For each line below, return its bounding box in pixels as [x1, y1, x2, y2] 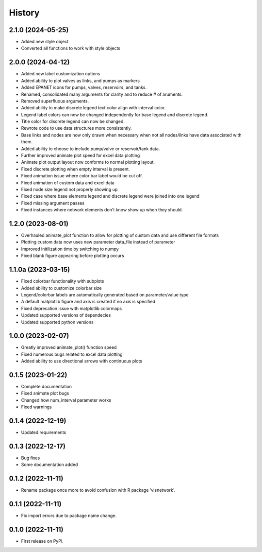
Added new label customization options [21, 71, 100, 77]
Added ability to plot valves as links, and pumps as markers [21, 78, 140, 84]
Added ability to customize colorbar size [21, 285, 102, 291]
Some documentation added [21, 462, 78, 467]
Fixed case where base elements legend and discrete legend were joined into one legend [21, 193, 200, 199]
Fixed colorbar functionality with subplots [21, 278, 104, 284]
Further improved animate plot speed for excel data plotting [21, 153, 140, 158]
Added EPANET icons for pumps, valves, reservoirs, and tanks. [21, 85, 147, 90]
